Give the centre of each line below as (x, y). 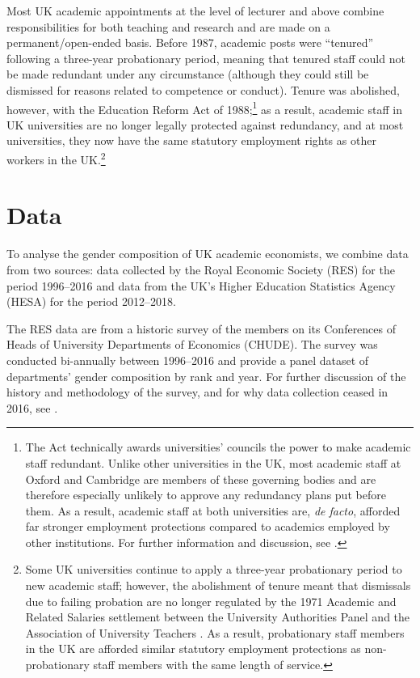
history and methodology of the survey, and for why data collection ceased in (197, 392)
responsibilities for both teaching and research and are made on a (168, 26)
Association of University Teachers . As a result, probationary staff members (215, 632)
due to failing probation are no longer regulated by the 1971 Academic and (211, 601)
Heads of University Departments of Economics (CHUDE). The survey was (192, 344)
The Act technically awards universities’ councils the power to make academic (218, 447)
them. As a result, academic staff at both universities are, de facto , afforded (213, 510)
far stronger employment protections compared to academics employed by (208, 526)
